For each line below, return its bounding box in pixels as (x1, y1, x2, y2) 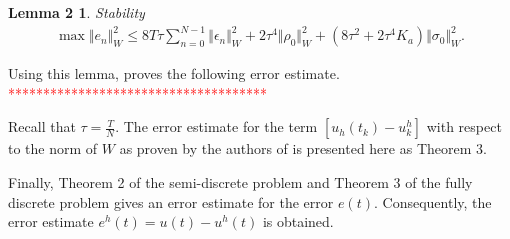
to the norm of (8, 138, 98, 159)
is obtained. (262, 211, 334, 232)
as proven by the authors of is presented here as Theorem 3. (119, 138, 487, 159)
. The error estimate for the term (115, 116, 318, 137)
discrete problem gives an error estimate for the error (8, 191, 334, 212)
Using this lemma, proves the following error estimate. (8, 63, 340, 84)
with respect (426, 116, 502, 137)
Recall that (8, 116, 76, 137)
